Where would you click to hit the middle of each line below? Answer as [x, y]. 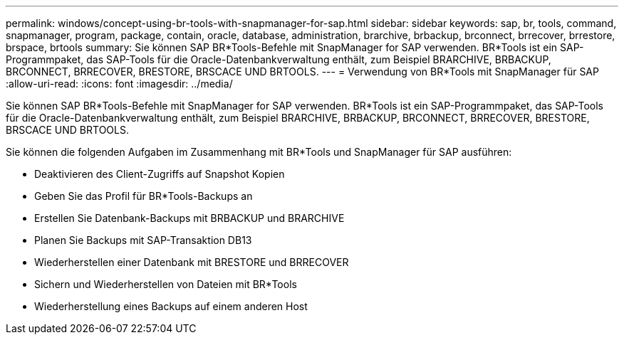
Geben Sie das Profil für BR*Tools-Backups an [144, 196]
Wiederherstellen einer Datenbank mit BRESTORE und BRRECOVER [192, 262]
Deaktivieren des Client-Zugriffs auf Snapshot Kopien [160, 174]
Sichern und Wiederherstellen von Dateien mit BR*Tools [166, 284]
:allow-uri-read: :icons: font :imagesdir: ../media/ [119, 84]
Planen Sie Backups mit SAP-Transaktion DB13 [143, 240]
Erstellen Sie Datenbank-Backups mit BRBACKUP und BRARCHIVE [189, 218]
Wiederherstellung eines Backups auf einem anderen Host [171, 306]
